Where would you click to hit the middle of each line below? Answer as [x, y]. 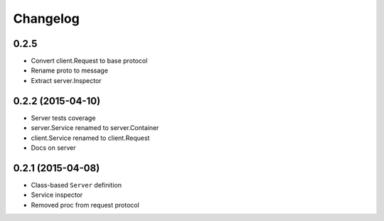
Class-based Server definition [76, 185]
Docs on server [53, 147]
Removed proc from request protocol [85, 205]
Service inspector [57, 195]
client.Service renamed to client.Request [90, 138]
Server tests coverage [63, 118]
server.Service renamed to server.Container [95, 128]
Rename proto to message [69, 70]
